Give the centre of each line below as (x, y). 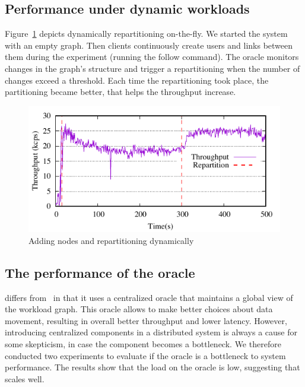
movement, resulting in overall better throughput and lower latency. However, (146, 320)
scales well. (25, 378)
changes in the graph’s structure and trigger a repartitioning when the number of (152, 68)
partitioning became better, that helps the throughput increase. (120, 92)
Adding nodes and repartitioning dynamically (111, 240)
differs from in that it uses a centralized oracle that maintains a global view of (149, 297)
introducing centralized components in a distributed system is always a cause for (151, 332)
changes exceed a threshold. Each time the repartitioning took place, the (137, 80)
